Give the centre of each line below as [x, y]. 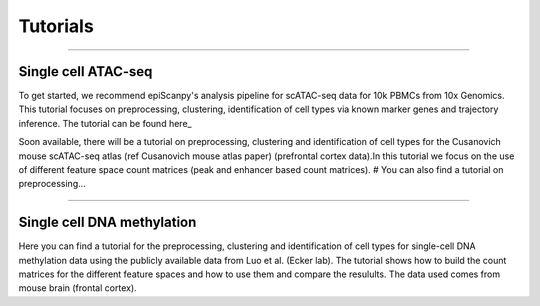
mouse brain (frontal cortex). [77, 288]
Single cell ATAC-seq [85, 71]
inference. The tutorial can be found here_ [105, 123]
